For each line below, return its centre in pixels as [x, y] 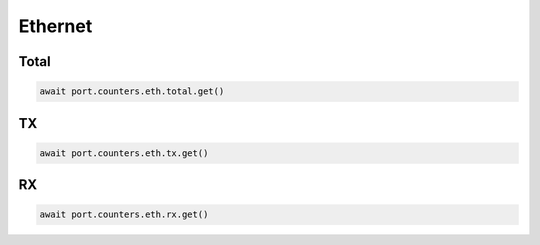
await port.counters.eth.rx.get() [124, 214]
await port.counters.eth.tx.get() [124, 153]
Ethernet [55, 26]
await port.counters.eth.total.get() [132, 91]
